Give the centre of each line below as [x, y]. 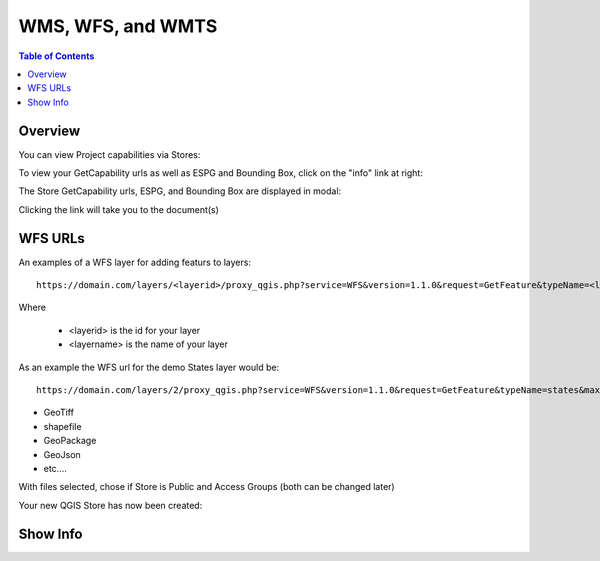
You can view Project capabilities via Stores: [109, 154]
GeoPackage [70, 441]
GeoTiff [59, 412]
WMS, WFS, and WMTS [118, 26]
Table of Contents [56, 56]
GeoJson [62, 454]
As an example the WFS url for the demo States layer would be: [149, 367]
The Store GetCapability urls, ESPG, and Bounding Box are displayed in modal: [180, 191]
